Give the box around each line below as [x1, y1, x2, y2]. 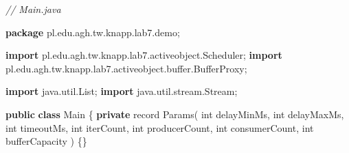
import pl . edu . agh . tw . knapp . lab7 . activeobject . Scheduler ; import [5, 48, 282, 62]
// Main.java [5, 2, 61, 16]
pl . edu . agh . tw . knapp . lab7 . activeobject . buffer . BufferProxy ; [5, 61, 247, 75]
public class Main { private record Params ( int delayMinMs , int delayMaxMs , [5, 107, 344, 121]
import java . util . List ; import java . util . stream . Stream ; [5, 84, 238, 98]
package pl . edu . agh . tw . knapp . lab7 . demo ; [5, 25, 180, 39]
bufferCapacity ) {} [5, 134, 87, 148]
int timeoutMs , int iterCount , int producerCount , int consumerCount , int [5, 120, 314, 135]
